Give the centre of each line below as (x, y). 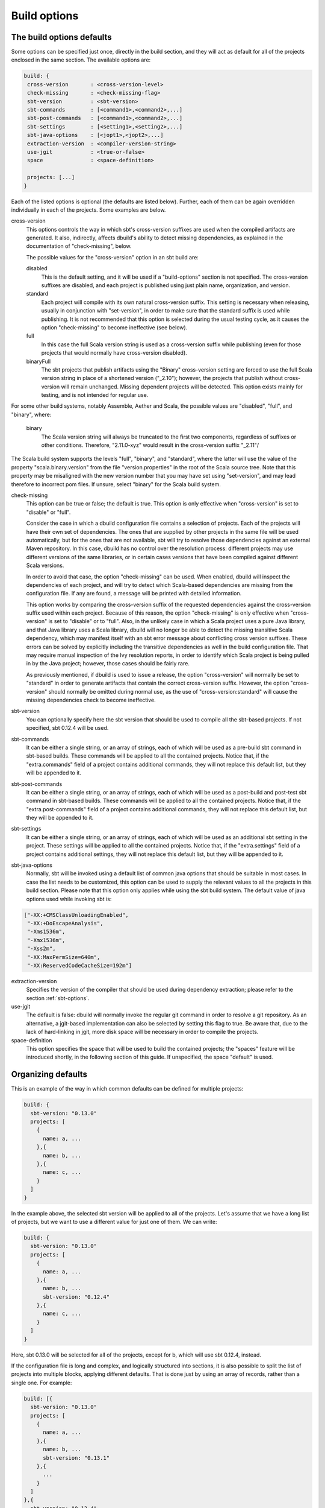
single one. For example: (42, 1383)
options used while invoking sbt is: (69, 899)
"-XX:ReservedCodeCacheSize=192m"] (80, 965)
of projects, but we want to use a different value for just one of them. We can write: (114, 1221)
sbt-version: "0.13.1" (76, 1458)
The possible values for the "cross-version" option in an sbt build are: (112, 257)
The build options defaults (61, 37)
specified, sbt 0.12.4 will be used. (67, 728)
